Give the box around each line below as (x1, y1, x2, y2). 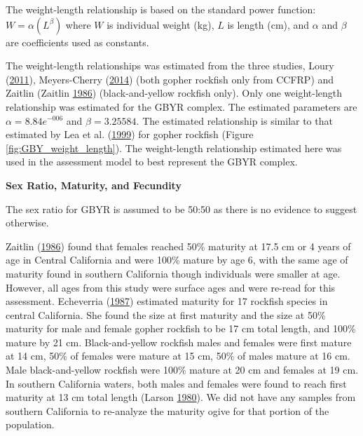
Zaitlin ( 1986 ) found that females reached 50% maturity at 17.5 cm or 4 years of (6, 238, 351, 253)
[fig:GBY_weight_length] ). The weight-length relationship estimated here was (6, 140, 342, 155)
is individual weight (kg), (107, 17, 214, 32)
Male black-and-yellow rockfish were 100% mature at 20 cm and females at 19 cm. (6, 362, 359, 377)
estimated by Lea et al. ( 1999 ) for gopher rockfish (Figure (6, 127, 254, 142)
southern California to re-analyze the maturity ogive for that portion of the (6, 403, 329, 418)
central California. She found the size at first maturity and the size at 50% (6, 307, 326, 322)
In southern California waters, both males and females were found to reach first (6, 376, 347, 390)
